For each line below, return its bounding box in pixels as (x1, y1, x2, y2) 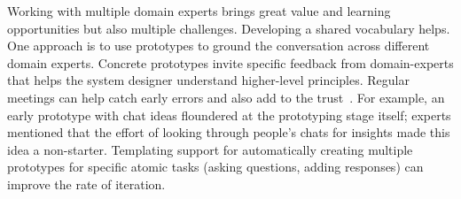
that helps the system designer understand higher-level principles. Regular (7, 71, 410, 89)
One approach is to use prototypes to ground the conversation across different (7, 36, 430, 55)
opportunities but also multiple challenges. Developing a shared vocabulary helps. (7, 19, 450, 37)
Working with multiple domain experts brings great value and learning (7, 2, 391, 19)
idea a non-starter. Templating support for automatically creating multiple (7, 140, 413, 158)
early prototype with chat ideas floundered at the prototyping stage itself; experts (7, 105, 451, 124)
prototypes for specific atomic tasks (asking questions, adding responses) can (7, 157, 424, 176)
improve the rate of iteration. (7, 174, 166, 193)
